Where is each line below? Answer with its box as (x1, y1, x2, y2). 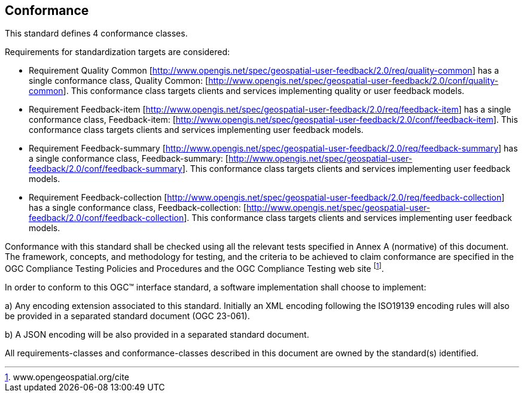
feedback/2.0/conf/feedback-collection (29, 213, 184, 223)
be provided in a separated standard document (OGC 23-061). (5, 311, 250, 322)
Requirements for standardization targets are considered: (5, 47, 230, 57)
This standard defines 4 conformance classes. (5, 28, 188, 39)
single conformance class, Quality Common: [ (29, 75, 209, 86)
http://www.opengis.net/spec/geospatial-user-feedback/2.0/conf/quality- (208, 75, 499, 86)
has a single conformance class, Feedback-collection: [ (29, 202, 246, 213)
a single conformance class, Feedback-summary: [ (29, 153, 229, 164)
